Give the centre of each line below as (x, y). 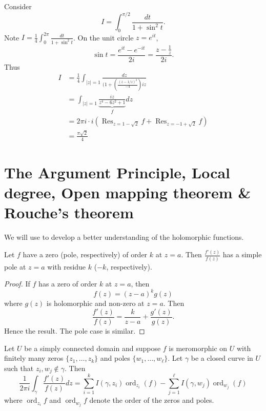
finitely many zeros (34, 358)
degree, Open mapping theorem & (128, 192)
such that (19, 368)
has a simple (242, 254)
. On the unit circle (103, 37)
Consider (18, 6)
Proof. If (17, 284)
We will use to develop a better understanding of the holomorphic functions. (124, 237)
